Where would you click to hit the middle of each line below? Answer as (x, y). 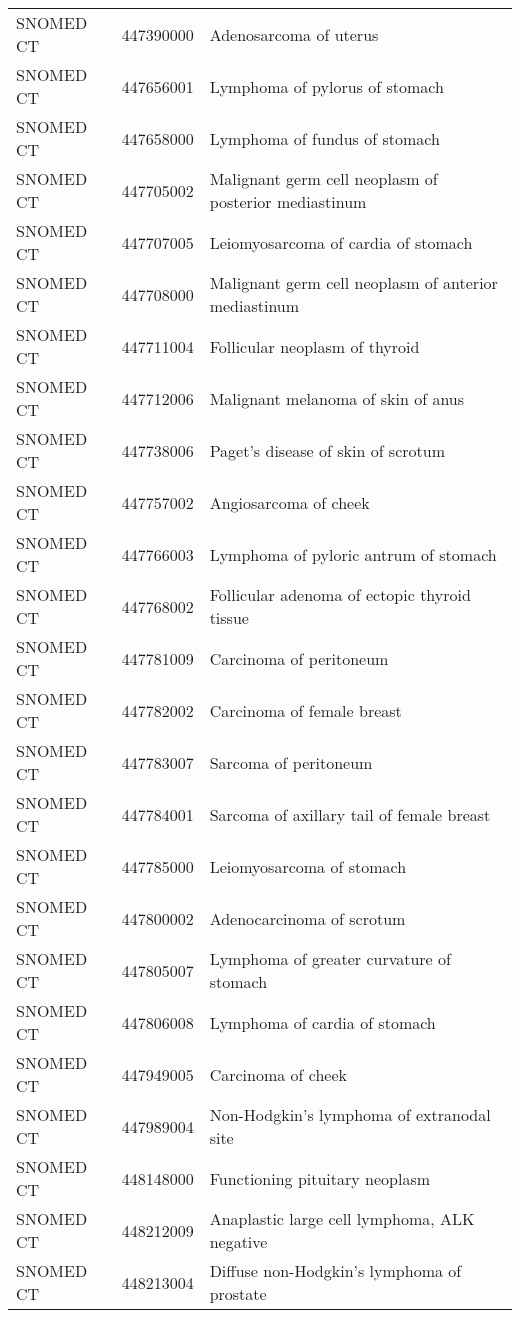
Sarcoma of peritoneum (291, 762)
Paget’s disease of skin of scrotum (327, 450)
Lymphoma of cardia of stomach (322, 1022)
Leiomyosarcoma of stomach (308, 866)
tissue (229, 617)
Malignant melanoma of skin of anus (337, 398)
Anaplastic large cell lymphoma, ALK (342, 1218)
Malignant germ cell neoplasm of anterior (353, 282)
